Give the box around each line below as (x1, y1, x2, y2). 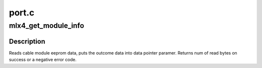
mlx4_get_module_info (9, 21, 84, 30)
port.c (9, 7, 34, 18)
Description (9, 37, 46, 45)
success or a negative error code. (9, 57, 77, 63)
